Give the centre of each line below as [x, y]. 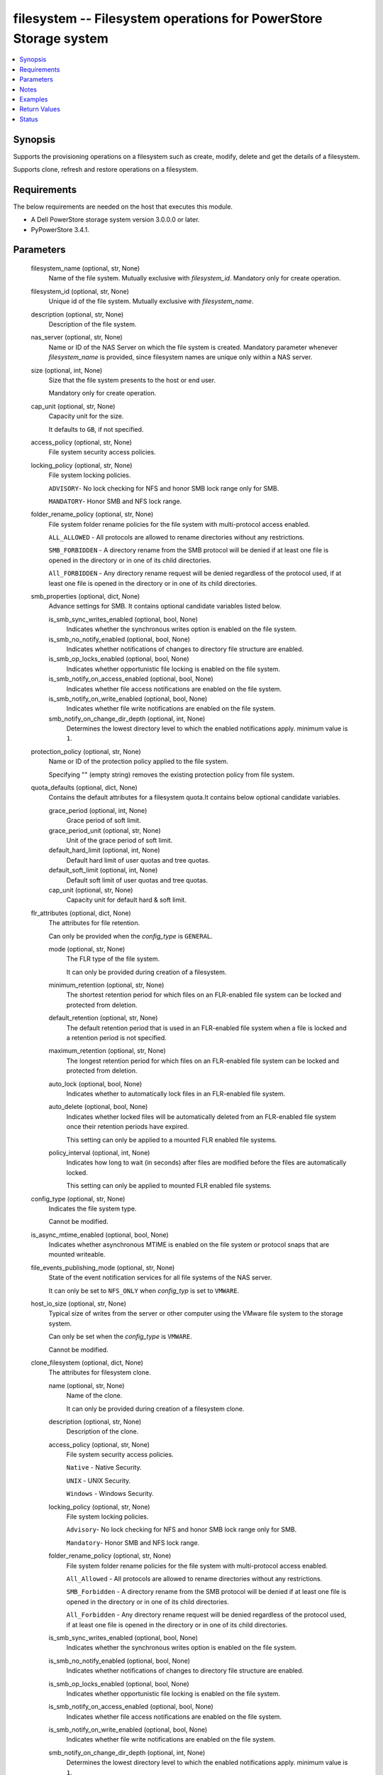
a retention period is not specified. [116, 1038]
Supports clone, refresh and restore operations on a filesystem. [106, 169]
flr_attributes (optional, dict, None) [81, 913]
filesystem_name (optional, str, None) [85, 268]
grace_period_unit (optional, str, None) [105, 830]
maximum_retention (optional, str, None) [107, 1051]
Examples [34, 99]
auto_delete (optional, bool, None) [98, 1107]
